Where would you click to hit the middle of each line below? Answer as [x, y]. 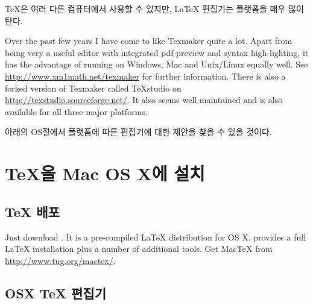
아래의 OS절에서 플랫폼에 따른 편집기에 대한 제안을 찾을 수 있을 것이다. [138, 132]
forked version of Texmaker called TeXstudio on [93, 88]
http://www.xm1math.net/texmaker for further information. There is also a [145, 76]
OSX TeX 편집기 [55, 293]
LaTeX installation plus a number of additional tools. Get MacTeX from [139, 249]
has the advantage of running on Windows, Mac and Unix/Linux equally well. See [156, 64]
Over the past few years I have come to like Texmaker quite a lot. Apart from [149, 41]
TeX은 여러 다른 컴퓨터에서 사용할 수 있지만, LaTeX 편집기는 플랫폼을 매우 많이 [154, 8]
